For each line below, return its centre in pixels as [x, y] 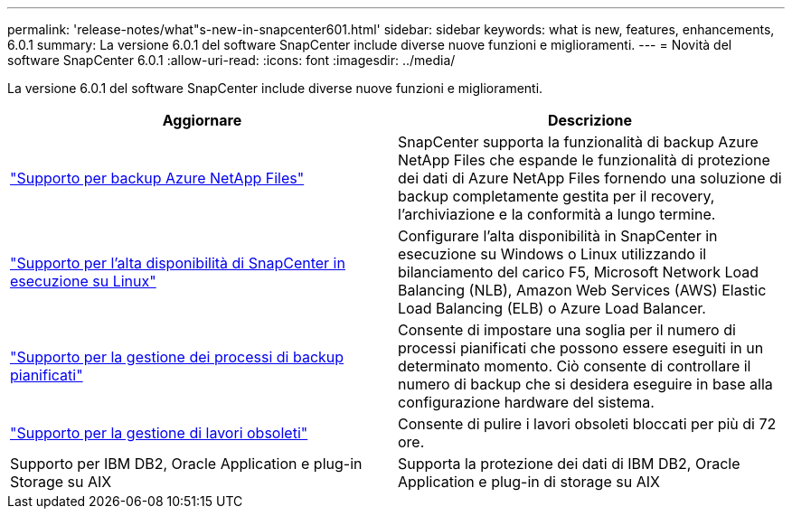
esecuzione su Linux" [83, 281]
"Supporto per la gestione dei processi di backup [177, 357]
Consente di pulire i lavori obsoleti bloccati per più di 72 [587, 424]
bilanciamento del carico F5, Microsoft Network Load [578, 272]
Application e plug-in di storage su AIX [529, 482]
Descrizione [590, 120]
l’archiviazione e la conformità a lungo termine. [557, 214]
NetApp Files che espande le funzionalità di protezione [584, 160]
